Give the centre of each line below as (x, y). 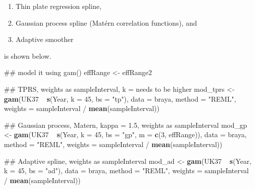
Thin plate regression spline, (58, 6)
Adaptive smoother (45, 39)
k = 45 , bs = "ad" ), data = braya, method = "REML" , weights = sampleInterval (127, 170)
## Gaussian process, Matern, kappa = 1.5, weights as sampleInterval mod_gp (126, 125)
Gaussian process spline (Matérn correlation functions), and (106, 22)
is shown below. (28, 56)
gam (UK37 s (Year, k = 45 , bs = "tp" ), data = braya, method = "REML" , (120, 98)
